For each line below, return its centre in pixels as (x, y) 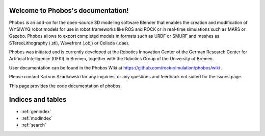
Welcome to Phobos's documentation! (69, 11)
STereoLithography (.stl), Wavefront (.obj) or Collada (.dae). (69, 43)
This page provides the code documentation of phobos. (66, 86)
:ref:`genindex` (36, 111)
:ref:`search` (34, 125)
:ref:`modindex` (37, 118)
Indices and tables (38, 100)
